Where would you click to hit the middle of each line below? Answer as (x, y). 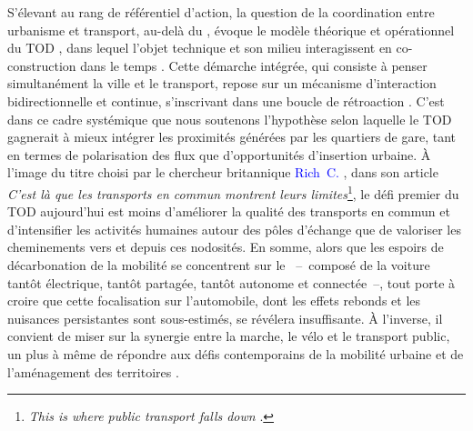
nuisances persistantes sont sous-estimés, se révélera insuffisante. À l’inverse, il (225, 318)
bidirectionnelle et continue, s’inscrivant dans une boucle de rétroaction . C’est (226, 100)
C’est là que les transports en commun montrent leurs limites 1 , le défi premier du (233, 192)
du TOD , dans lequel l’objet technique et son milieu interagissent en (200, 48)
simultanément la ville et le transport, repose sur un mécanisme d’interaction (222, 83)
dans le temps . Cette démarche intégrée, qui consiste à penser (254, 65)
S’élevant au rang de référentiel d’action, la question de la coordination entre (221, 12)
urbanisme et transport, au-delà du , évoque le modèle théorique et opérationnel (231, 30)
